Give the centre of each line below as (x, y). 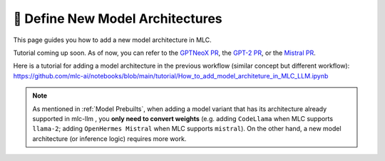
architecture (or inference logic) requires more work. (109, 138)
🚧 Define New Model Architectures (118, 19)
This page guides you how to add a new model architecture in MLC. (112, 40)
